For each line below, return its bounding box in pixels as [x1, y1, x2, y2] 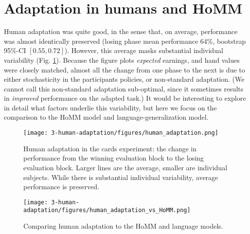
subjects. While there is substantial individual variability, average [23, 172, 218, 182]
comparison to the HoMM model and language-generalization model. [4, 112, 209, 122]
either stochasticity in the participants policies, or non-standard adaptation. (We [4, 74, 245, 84]
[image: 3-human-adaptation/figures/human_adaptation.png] [23, 129, 218, 137]
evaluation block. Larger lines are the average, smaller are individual [23, 162, 228, 172]
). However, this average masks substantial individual [64, 45, 223, 55]
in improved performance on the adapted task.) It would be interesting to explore [4, 93, 246, 103]
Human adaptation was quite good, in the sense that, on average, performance [4, 26, 238, 36]
